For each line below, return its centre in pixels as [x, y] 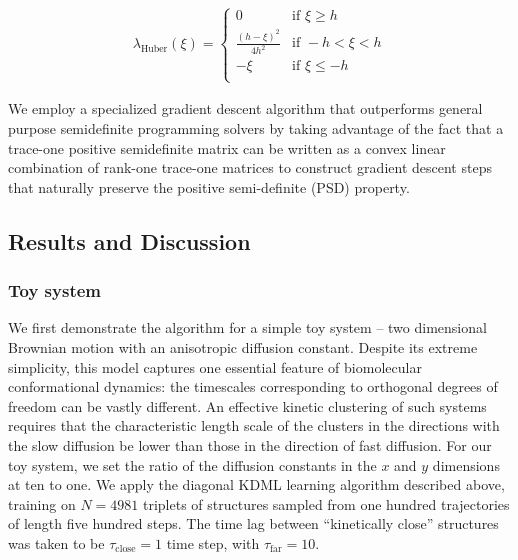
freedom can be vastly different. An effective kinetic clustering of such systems [247, 405]
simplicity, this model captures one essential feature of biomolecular [215, 366]
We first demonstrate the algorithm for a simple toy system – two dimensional [247, 327]
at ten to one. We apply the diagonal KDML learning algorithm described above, [256, 484]
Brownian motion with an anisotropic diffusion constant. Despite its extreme [243, 346]
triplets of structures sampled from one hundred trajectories [326, 503]
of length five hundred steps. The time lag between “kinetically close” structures [253, 523]
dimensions [466, 464]
